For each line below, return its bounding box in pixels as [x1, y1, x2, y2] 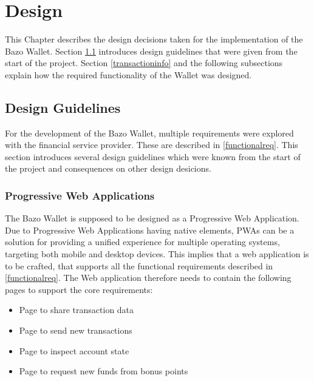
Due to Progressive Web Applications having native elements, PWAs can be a [5, 223, 295, 236]
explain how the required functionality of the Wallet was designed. [5, 68, 252, 81]
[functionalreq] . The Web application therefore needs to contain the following [5, 271, 292, 284]
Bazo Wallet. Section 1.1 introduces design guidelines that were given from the [5, 44, 298, 57]
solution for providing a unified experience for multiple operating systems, [5, 235, 280, 248]
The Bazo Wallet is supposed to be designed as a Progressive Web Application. [5, 212, 299, 224]
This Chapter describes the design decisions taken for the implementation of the [5, 33, 303, 46]
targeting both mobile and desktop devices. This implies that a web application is [5, 248, 309, 260]
